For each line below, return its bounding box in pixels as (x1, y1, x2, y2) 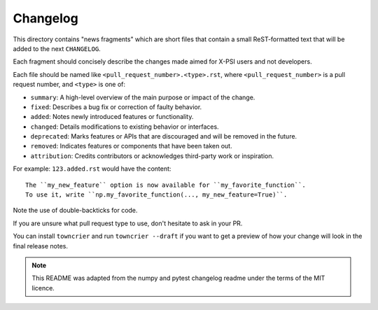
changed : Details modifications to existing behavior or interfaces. (30, 122, 220, 131)
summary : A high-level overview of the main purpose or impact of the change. (30, 93, 255, 101)
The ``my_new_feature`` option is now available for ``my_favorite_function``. (25, 181, 306, 189)
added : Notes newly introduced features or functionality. (30, 113, 194, 121)
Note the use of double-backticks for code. (13, 206, 138, 215)
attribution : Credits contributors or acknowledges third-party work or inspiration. (30, 151, 274, 160)
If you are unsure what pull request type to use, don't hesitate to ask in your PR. (13, 219, 243, 227)
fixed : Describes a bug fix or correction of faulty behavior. (30, 102, 202, 111)
